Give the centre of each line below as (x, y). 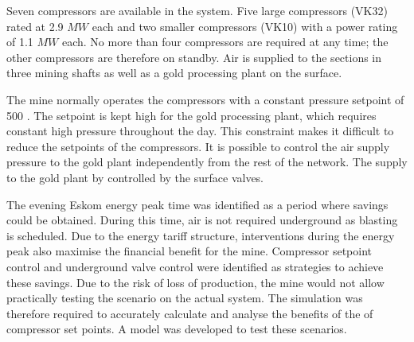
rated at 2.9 (35, 26)
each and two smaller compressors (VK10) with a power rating (245, 26)
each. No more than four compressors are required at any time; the (225, 42)
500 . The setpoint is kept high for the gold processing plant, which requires (191, 115)
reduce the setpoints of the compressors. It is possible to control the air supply (198, 146)
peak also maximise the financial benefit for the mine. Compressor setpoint (189, 251)
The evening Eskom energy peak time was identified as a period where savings (197, 204)
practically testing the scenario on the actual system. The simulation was (185, 298)
